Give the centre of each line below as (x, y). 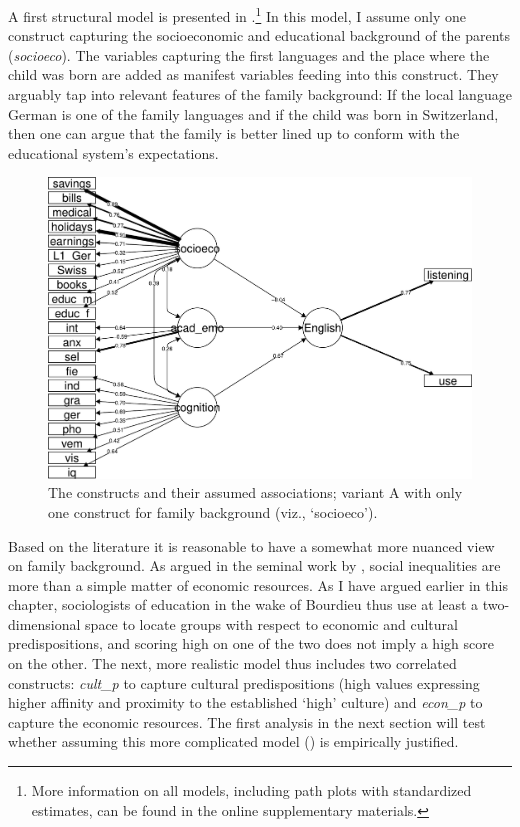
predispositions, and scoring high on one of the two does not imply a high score (251, 643)
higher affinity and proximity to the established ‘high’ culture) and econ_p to (245, 702)
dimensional (44, 623)
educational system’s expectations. (113, 152)
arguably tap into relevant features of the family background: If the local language (260, 94)
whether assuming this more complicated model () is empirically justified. (233, 741)
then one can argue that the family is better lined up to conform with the (234, 133)
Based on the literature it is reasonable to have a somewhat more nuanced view (251, 545)
